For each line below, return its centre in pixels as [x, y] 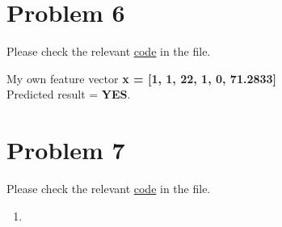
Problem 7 [66, 150]
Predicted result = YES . [69, 94]
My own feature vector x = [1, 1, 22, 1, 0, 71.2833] [142, 78]
